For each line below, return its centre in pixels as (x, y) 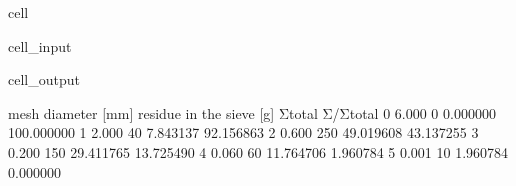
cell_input (40, 45)
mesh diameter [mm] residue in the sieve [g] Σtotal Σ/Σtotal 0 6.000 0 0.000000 (252, 112)
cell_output (44, 79)
